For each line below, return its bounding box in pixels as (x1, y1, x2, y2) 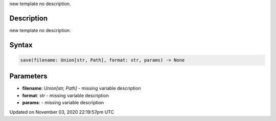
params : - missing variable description (22, 100, 104, 106)
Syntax (9, 41, 33, 49)
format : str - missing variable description (22, 92, 109, 99)
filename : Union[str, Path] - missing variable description (22, 85, 141, 92)
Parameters (9, 72, 48, 81)
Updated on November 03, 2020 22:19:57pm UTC (9, 109, 114, 115)
